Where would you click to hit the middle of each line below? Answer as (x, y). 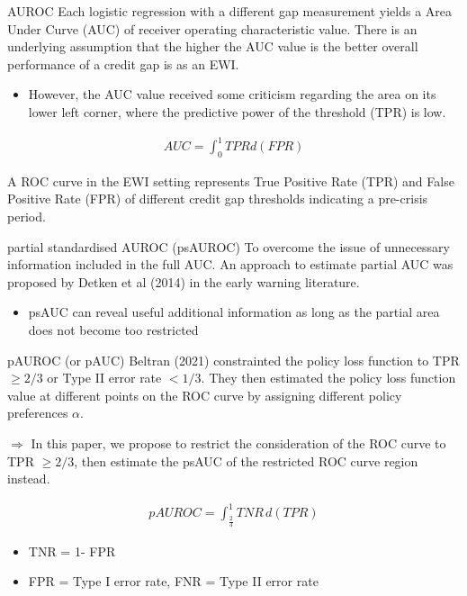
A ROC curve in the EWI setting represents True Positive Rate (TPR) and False (231, 181)
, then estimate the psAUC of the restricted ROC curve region (246, 461)
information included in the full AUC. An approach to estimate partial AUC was (230, 264)
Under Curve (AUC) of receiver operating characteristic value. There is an (212, 28)
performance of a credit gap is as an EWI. (123, 63)
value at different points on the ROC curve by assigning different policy (205, 395)
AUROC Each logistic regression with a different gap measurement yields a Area (230, 11)
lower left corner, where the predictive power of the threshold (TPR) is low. (237, 111)
